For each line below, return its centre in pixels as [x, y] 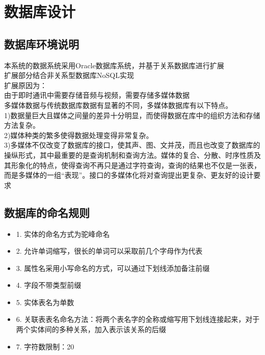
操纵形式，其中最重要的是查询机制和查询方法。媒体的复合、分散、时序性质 [129, 155]
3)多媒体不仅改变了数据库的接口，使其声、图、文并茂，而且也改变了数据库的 [132, 145]
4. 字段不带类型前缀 [49, 285]
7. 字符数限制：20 [45, 346]
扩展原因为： [25, 85]
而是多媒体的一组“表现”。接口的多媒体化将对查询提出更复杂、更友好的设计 [129, 175]
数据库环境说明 [42, 44]
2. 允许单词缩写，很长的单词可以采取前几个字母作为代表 [109, 251]
